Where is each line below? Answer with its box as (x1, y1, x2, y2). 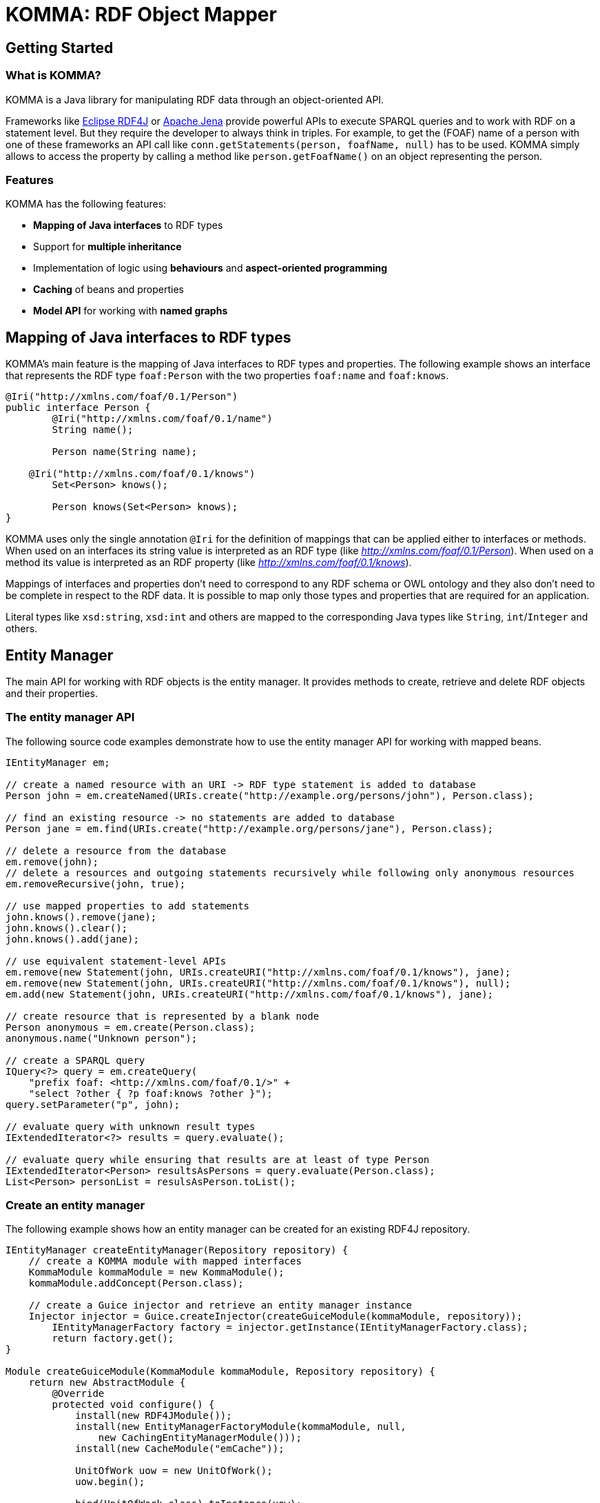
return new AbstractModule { (28, 1377, 186, 1389)
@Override (52, 1388, 105, 1400)
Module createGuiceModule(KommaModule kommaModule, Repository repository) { (6, 1366, 435, 1378)
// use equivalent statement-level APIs (6, 955, 227, 967)
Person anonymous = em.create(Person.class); (6, 1021, 256, 1033)
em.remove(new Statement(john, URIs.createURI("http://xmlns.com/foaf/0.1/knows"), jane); (6, 966, 511, 978)
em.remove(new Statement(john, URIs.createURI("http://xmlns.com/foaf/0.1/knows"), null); (6, 977, 511, 989)
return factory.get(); (52, 1333, 174, 1344)
